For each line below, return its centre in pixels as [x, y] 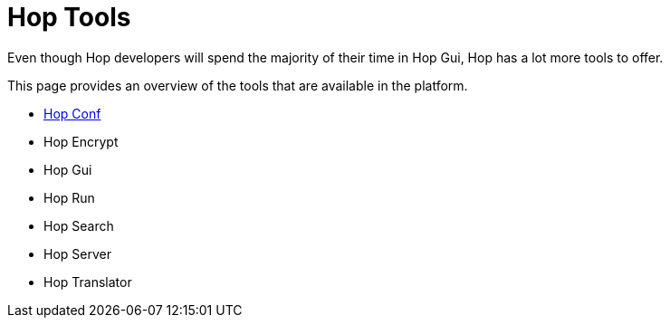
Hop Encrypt [81, 141]
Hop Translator [88, 282]
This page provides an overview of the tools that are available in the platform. [238, 85]
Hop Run [69, 197]
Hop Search [79, 225]
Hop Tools [69, 17]
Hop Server [77, 253]
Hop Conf [72, 113]
